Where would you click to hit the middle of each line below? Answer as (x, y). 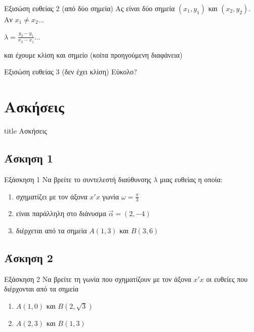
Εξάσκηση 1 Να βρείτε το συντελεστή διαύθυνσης (78, 179)
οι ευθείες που (227, 279)
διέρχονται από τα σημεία (41, 289)
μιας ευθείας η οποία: (191, 179)
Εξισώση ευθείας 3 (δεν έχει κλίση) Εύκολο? (71, 72)
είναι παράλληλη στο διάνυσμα (61, 213)
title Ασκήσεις (26, 131)
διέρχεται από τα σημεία (51, 230)
